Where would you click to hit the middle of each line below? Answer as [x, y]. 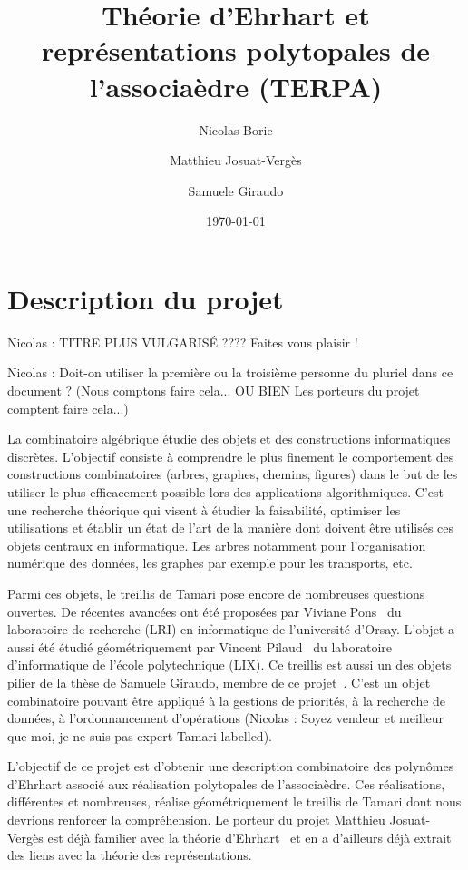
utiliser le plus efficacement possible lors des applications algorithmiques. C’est [226, 491]
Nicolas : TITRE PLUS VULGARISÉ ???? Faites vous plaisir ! [183, 342]
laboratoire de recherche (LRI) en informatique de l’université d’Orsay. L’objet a [231, 629]
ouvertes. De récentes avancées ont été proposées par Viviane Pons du [205, 611]
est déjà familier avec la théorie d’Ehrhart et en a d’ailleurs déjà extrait [249, 837]
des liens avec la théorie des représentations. [130, 855]
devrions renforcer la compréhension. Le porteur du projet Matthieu [196, 820]
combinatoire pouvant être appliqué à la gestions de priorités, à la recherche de [227, 700]
